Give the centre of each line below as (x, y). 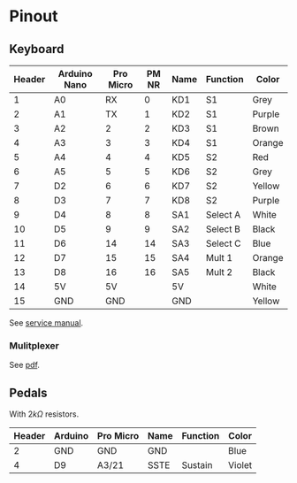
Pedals (28, 392)
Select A (223, 215)
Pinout (34, 16)
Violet (240, 465)
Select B (223, 229)
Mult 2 (219, 272)
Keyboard (37, 49)
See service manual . (46, 323)
